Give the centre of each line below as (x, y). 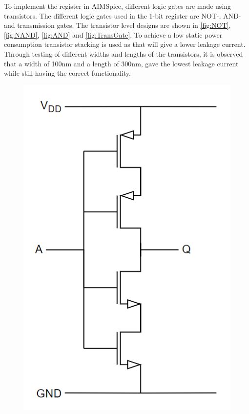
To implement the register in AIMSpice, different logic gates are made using (118, 6)
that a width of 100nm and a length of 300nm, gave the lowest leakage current (121, 63)
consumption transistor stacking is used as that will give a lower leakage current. (125, 44)
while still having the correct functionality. (67, 73)
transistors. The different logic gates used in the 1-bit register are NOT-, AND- (123, 15)
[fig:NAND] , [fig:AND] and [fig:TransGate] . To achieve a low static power (113, 34)
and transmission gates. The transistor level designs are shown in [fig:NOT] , (117, 25)
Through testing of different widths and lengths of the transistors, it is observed (124, 53)
